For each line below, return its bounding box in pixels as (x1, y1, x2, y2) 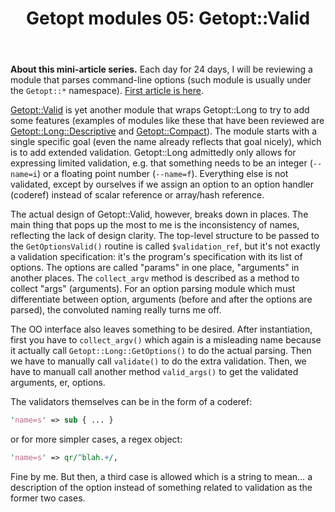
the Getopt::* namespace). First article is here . (10, 85, 205, 97)
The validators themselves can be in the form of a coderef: (10, 396, 253, 408)
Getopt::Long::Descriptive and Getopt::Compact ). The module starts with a (10, 125, 318, 137)
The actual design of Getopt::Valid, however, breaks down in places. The (10, 208, 309, 221)
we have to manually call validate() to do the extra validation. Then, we (10, 355, 307, 367)
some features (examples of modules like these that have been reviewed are (10, 115, 325, 127)
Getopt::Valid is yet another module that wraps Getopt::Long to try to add (10, 104, 310, 116)
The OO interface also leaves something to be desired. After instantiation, (10, 323, 313, 336)
